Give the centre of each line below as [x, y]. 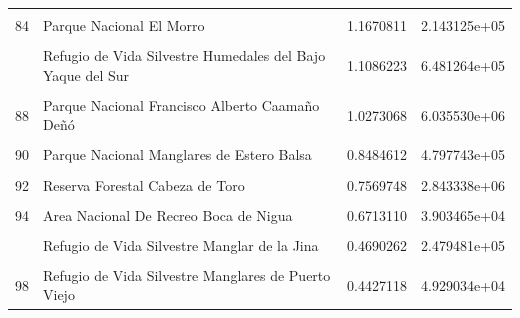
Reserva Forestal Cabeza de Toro [144, 184]
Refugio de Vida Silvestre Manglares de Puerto [187, 274]
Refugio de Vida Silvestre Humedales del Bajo [184, 55]
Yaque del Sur [86, 74]
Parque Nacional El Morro [124, 25]
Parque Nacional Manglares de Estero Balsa [177, 154]
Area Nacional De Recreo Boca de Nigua [168, 214]
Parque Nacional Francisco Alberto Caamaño [181, 104]
